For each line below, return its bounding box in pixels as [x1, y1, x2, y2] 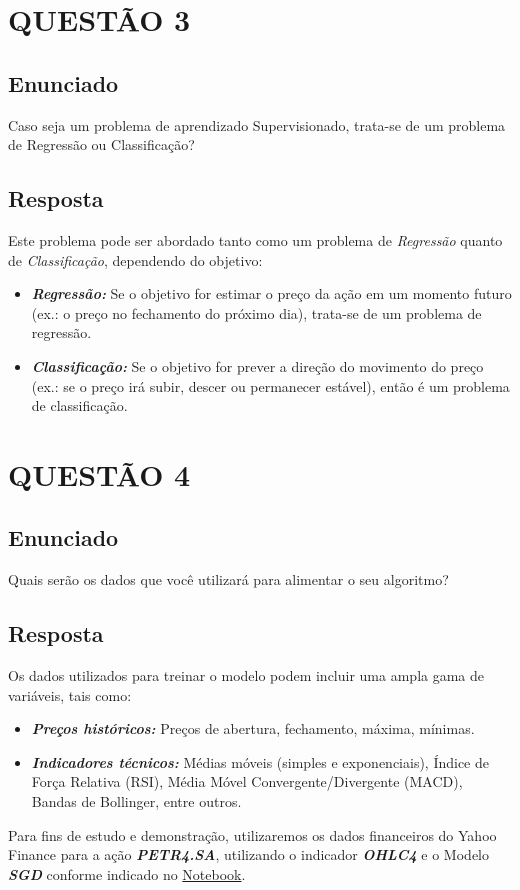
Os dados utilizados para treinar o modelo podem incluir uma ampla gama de [8, 665, 485, 686]
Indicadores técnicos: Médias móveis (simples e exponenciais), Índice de [31, 751, 489, 772]
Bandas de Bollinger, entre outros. [31, 791, 242, 812]
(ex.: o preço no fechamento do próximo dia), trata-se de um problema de [31, 302, 482, 323]
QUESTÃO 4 [8, 453, 191, 494]
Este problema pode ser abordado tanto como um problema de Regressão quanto [8, 229, 503, 250]
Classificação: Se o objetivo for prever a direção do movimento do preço [31, 355, 484, 376]
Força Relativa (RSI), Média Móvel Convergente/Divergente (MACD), [31, 771, 463, 792]
